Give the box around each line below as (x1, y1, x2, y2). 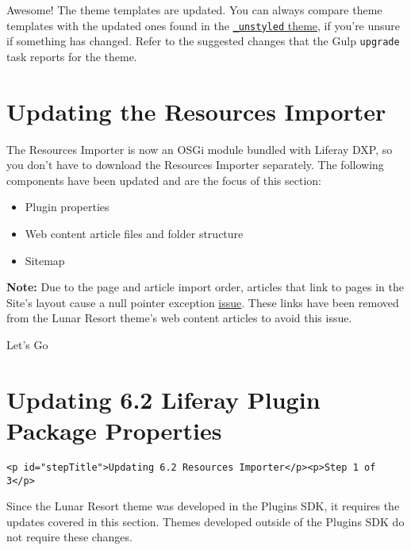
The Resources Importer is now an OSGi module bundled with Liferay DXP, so (6, 140, 393, 157)
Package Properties (6, 413, 222, 446)
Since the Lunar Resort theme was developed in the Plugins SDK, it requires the (6, 498, 400, 514)
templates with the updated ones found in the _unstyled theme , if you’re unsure (6, 17, 401, 33)
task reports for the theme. (6, 48, 137, 64)
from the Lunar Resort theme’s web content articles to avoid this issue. (6, 310, 352, 326)
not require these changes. (6, 529, 133, 545)
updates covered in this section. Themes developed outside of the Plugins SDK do (6, 513, 405, 529)
